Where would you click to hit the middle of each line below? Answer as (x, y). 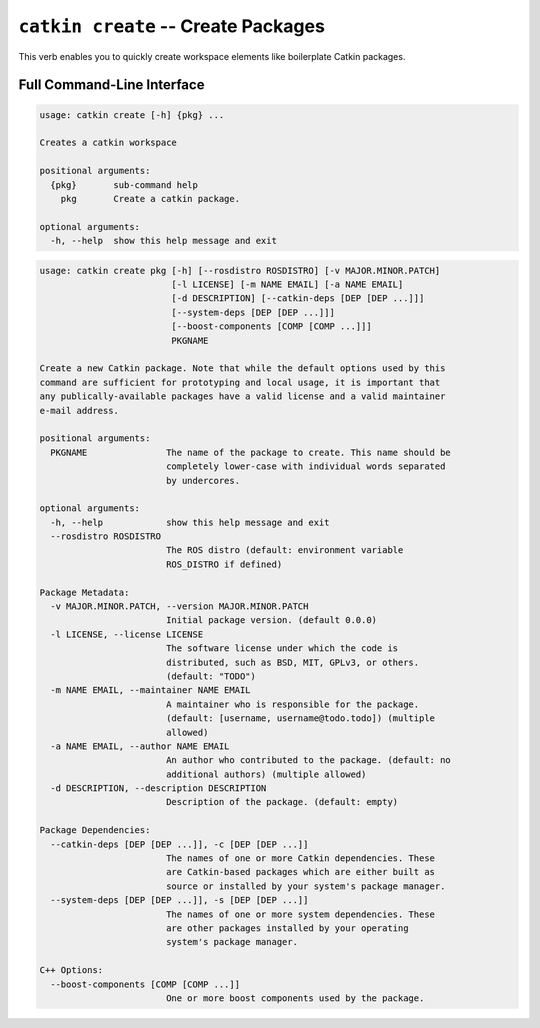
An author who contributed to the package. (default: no (308, 760)
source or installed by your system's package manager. (305, 886)
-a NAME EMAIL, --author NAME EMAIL (140, 746)
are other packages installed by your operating (287, 928)
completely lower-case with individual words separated (305, 466)
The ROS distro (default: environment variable (284, 550)
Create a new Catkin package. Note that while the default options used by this (242, 368)
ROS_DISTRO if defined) (224, 564)
